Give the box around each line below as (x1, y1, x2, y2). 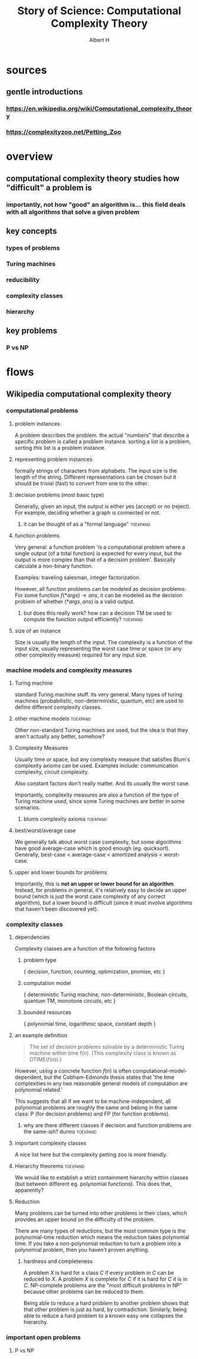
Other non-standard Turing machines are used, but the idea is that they (14, 727, 189, 734)
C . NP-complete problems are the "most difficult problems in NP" (23, 1282, 183, 1289)
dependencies (14, 933, 50, 941)
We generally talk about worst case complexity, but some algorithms (14, 839, 181, 846)
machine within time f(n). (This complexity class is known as (29, 1050, 177, 1057)
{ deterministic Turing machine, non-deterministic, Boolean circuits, (23, 991, 188, 998)
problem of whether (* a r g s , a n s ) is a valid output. (14, 597, 135, 605)
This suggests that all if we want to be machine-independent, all (14, 1098, 171, 1105)
